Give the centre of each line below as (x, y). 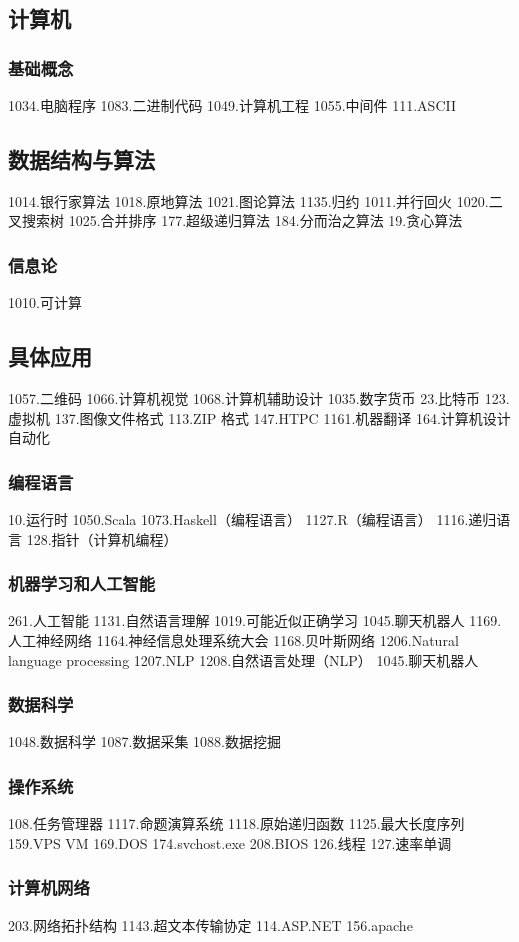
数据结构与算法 (81, 158)
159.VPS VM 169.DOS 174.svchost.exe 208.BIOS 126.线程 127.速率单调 (230, 842)
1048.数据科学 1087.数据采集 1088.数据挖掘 (144, 741)
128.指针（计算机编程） (102, 538)
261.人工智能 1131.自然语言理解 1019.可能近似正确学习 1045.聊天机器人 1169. (255, 620)
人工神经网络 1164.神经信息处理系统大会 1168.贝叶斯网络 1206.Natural (233, 640)
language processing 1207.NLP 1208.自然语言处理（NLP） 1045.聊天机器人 (243, 659)
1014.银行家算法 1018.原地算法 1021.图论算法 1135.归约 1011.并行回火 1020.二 (255, 200)
